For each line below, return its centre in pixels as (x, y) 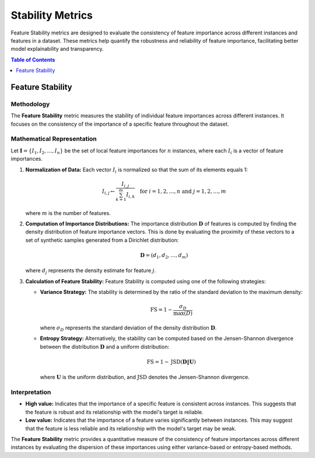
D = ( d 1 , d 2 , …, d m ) (164, 256)
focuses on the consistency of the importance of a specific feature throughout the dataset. (120, 124)
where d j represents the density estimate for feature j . (91, 271)
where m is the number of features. (68, 213)
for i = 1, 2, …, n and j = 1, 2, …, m (183, 191)
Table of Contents (33, 60)
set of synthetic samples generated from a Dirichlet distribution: (102, 240)
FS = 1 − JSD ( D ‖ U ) (171, 362)
